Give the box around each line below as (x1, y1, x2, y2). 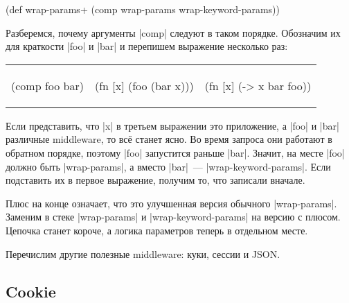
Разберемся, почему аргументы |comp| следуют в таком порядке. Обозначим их (6, 25, 341, 40)
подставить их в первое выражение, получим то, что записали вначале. (6, 173, 305, 187)
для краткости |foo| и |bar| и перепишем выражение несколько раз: (6, 39, 288, 53)
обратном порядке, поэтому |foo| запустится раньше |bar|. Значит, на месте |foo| (6, 145, 345, 159)
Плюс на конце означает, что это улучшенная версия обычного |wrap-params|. (6, 196, 337, 210)
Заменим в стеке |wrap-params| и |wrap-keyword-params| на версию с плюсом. (6, 209, 341, 224)
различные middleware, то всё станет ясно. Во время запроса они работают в (6, 132, 332, 146)
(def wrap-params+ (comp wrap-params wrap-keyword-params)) (6, 2, 280, 16)
